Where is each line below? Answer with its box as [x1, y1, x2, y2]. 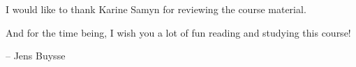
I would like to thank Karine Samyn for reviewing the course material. [6, 2, 306, 16]
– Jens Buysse [6, 48, 66, 63]
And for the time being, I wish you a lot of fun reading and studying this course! [6, 25, 351, 39]
